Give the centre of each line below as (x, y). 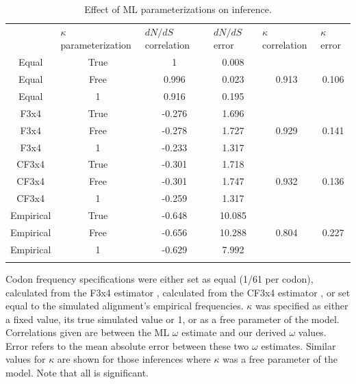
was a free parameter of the (280, 359)
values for (26, 359)
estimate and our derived (234, 332)
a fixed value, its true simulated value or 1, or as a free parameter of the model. (173, 319)
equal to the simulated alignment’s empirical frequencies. (125, 306)
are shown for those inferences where (134, 359)
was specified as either (302, 306)
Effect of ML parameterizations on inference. (178, 9)
